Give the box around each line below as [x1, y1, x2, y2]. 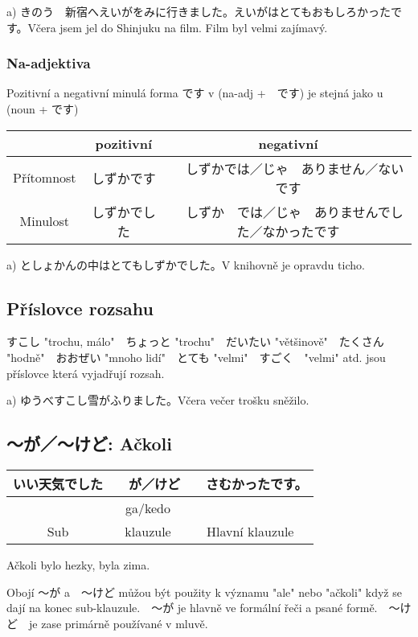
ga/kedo [125, 498, 171, 517]
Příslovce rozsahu [6, 295, 154, 320]
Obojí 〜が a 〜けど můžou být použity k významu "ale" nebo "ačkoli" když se [6, 583, 402, 600]
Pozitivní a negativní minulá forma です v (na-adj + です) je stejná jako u [6, 84, 383, 101]
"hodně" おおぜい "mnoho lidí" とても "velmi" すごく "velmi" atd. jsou [6, 348, 386, 365]
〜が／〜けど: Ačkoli [6, 431, 172, 456]
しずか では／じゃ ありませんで [186, 202, 391, 221]
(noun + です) [6, 101, 79, 117]
